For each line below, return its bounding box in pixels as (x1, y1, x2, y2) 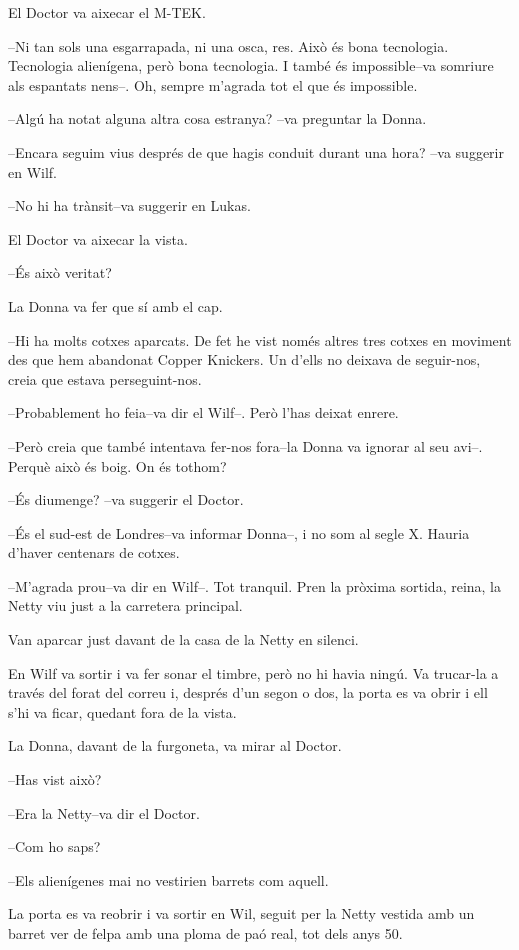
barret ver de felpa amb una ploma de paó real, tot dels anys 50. (8, 923, 403, 943)
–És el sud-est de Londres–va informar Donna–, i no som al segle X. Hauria (8, 522, 470, 543)
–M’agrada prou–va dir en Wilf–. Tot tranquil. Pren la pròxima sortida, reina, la (8, 575, 502, 596)
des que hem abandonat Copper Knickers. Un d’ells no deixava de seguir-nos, (8, 349, 481, 370)
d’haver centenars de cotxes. (8, 542, 180, 563)
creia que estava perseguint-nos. (8, 368, 202, 389)
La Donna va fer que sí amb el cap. (8, 295, 223, 316)
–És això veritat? (8, 262, 112, 283)
